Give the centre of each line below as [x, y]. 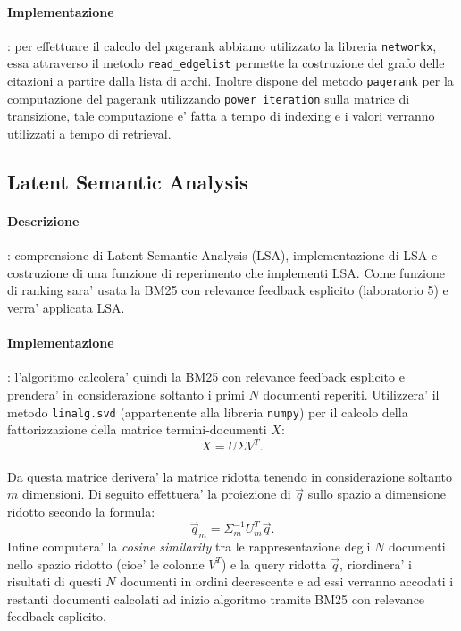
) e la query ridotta [274, 564]
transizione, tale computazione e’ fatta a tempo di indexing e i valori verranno [221, 116]
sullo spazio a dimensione [377, 494]
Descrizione [43, 220]
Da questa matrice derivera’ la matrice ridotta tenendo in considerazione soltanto [230, 476]
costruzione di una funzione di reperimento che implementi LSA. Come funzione [226, 272]
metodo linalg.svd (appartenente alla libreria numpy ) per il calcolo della [208, 412]
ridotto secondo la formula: [81, 512]
